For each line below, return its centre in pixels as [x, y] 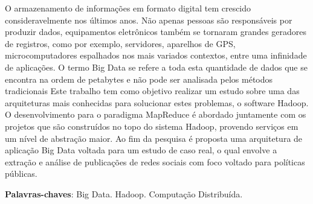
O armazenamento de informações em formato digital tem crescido [128, 8]
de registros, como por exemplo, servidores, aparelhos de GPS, [120, 43]
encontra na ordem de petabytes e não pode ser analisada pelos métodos [139, 79]
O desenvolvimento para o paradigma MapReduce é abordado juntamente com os [156, 114]
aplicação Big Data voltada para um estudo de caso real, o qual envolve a [141, 150]
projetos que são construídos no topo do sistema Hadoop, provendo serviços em [152, 126]
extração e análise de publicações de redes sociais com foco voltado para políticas [155, 161]
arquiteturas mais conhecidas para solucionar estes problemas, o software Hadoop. [157, 102]
